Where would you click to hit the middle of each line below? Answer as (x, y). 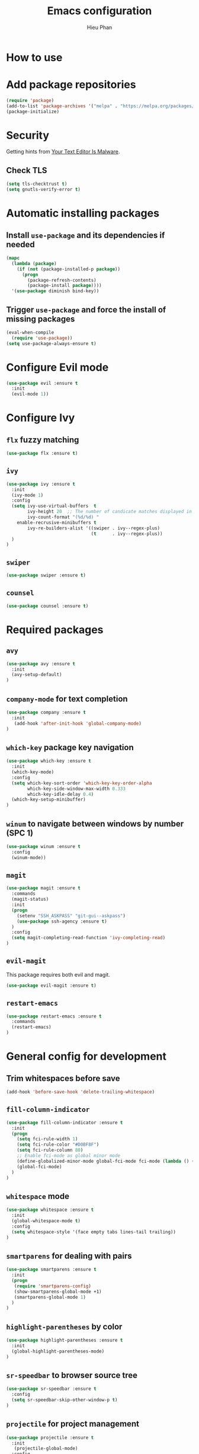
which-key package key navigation (70, 747)
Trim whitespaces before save (63, 1078)
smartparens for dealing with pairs (69, 1256)
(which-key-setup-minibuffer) (49, 800)
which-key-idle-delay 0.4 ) (61, 794)
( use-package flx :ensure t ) (42, 454)
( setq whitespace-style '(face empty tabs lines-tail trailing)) (94, 1232)
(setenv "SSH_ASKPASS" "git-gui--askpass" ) (71, 916)
